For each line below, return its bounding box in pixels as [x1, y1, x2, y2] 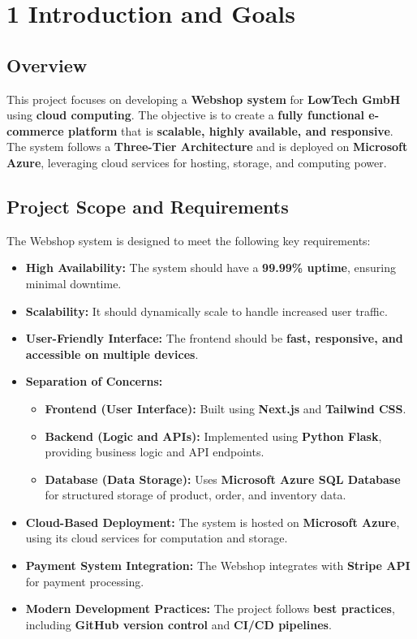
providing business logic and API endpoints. [45, 443, 264, 460]
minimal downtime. [25, 274, 122, 291]
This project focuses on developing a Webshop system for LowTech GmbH [6, 90, 401, 107]
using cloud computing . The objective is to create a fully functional [6, 106, 364, 123]
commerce [6, 122, 64, 139]
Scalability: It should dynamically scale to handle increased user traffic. [25, 302, 388, 319]
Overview [6, 52, 88, 77]
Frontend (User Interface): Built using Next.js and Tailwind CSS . [45, 399, 406, 417]
